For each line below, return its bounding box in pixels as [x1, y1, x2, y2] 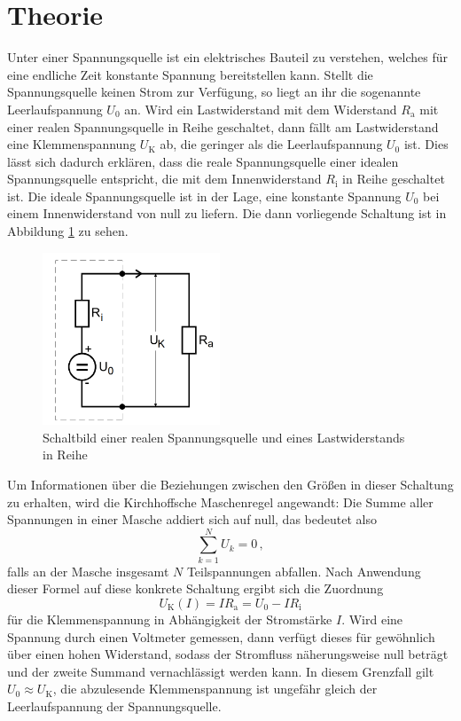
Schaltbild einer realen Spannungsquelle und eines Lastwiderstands [43, 427, 405, 446]
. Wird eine [341, 610, 403, 628]
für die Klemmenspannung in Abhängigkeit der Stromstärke [7, 610, 332, 628]
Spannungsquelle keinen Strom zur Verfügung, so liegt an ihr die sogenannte [7, 82, 421, 101]
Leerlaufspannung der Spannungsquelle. [7, 696, 222, 715]
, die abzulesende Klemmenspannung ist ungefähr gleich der [52, 679, 378, 698]
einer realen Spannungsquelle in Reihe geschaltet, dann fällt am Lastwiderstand [7, 117, 439, 136]
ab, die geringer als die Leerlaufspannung [160, 135, 383, 153]
